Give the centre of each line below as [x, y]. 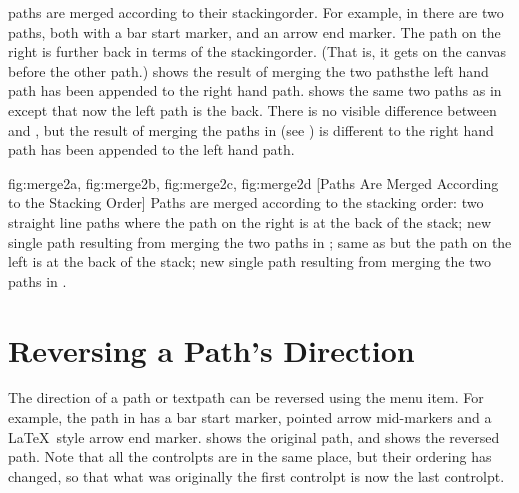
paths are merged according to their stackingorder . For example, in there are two [256, 12]
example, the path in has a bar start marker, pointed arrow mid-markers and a [250, 417]
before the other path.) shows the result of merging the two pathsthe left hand [248, 70]
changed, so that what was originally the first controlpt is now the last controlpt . [256, 475]
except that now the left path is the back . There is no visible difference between [252, 109]
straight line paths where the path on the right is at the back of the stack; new [250, 221]
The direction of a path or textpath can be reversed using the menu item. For [246, 397]
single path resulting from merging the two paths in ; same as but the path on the [260, 241]
